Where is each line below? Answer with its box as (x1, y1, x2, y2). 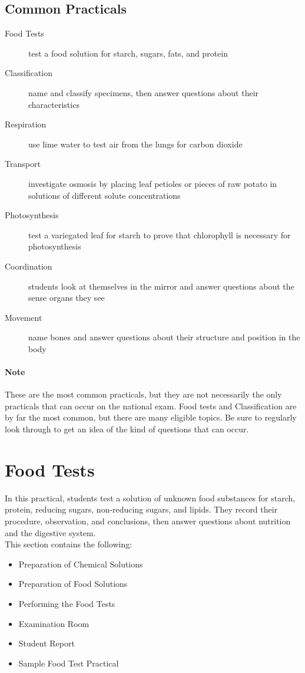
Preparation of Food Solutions (18, 577, 128, 590)
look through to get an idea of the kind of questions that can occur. (5, 423, 249, 435)
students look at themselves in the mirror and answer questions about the (28, 280, 294, 292)
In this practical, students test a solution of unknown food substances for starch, (5, 491, 296, 504)
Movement (5, 311, 42, 323)
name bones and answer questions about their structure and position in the (28, 331, 300, 343)
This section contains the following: (5, 538, 132, 550)
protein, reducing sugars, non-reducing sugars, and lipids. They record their (5, 503, 278, 516)
